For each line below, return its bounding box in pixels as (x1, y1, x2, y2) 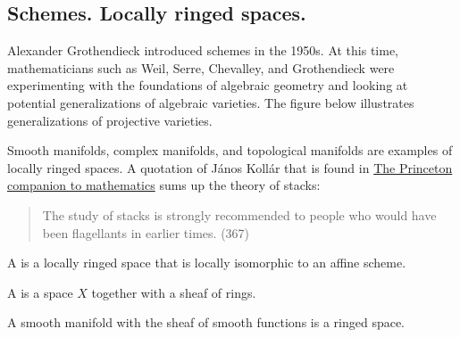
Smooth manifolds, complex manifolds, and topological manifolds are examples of (7, 141, 453, 160)
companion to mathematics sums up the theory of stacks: (7, 176, 321, 194)
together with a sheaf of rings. (91, 283, 256, 301)
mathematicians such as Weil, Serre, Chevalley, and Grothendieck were (7, 58, 395, 77)
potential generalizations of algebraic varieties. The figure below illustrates (7, 93, 414, 111)
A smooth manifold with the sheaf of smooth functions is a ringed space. (7, 313, 406, 332)
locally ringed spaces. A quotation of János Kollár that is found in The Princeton (7, 158, 453, 177)
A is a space (7, 283, 73, 301)
